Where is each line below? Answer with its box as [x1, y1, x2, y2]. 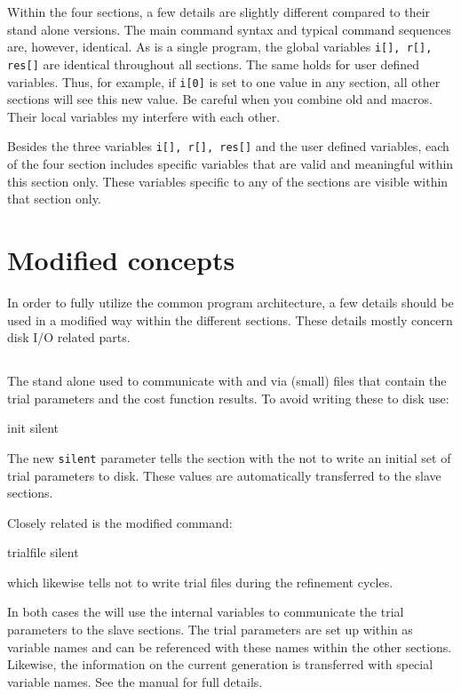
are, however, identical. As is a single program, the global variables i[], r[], [7, 37, 433, 56]
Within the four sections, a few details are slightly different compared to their [7, 3, 431, 20]
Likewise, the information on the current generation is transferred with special [7, 655, 433, 674]
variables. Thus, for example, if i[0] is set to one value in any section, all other [7, 72, 441, 91]
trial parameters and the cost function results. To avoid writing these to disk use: [7, 388, 449, 407]
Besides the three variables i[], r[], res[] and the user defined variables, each [7, 137, 449, 156]
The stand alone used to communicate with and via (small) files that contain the [7, 371, 447, 390]
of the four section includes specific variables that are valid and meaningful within [7, 155, 454, 172]
